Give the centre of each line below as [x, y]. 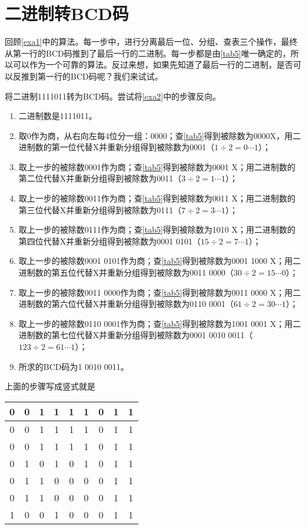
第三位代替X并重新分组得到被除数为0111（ [100, 209]
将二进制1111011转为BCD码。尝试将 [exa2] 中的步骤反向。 [113, 96]
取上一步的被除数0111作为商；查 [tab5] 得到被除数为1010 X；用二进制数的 [157, 229]
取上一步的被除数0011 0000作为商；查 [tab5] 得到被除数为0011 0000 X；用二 [160, 292]
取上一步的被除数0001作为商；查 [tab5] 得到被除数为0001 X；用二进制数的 [157, 166]
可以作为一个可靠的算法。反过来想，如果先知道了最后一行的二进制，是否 [153, 65]
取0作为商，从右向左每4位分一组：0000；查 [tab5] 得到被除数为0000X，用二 [160, 135]
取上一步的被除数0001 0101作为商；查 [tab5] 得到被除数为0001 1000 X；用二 [160, 261]
